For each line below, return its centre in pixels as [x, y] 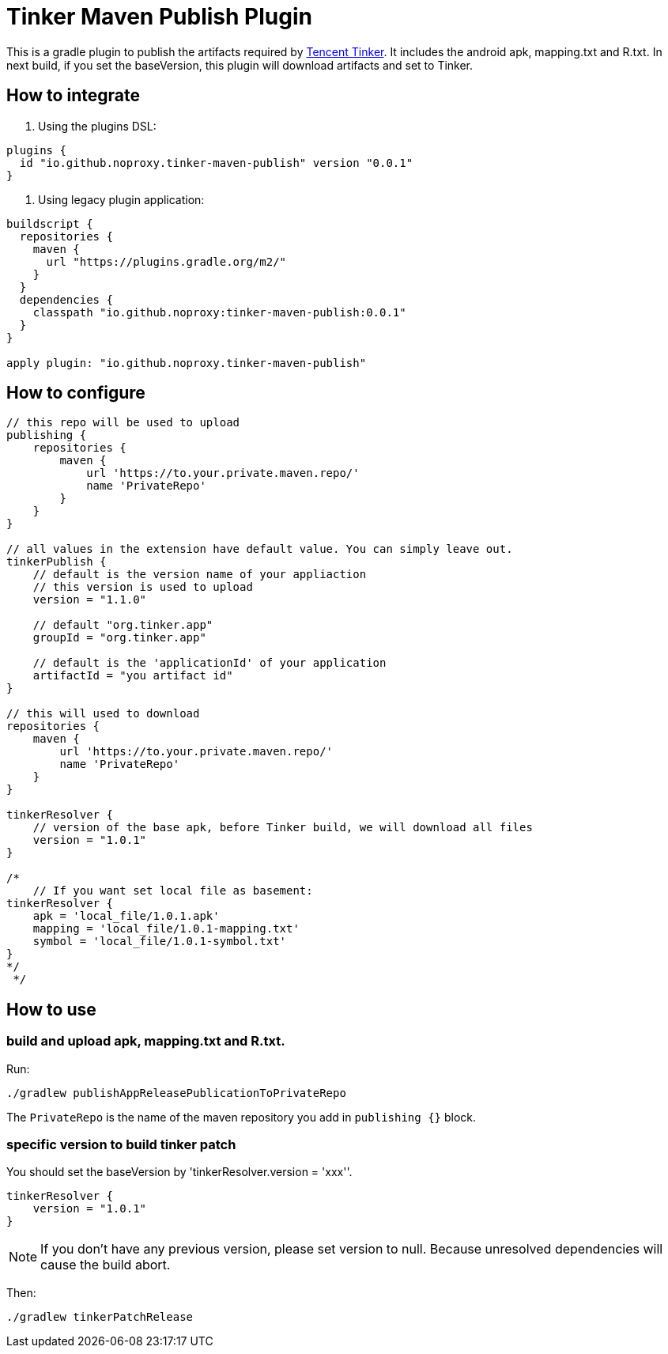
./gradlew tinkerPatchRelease [100, 1317]
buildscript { [50, 223]
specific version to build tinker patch [121, 1145]
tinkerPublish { [57, 562]
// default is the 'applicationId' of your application [209, 663]
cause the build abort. [106, 1265]
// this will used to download [103, 714]
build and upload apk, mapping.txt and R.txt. [146, 1041]
